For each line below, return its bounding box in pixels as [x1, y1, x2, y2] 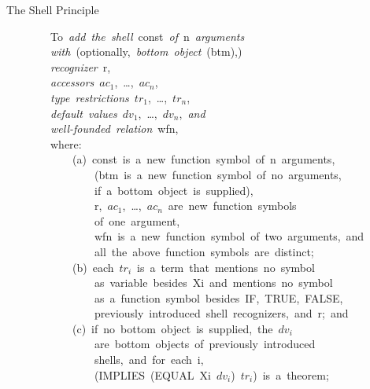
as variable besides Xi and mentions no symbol [94, 274, 333, 291]
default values [50, 105, 117, 121]
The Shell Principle [6, 2, 99, 17]
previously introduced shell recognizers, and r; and [94, 305, 349, 321]
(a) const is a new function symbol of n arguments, [72, 151, 335, 167]
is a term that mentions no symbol [137, 259, 315, 275]
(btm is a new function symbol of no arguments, [94, 166, 342, 182]
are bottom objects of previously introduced [94, 336, 316, 352]
